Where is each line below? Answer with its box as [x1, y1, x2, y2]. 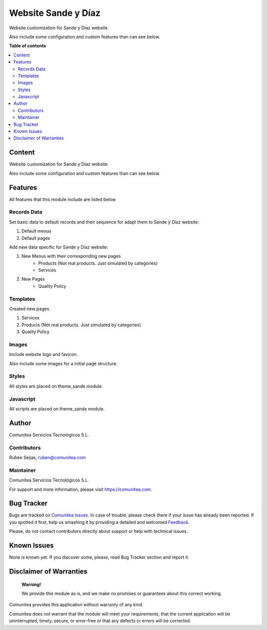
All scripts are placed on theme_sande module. [9, 406, 105, 411]
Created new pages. [9, 306, 50, 312]
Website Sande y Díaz [9, 7, 101, 18]
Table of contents [9, 43, 46, 49]
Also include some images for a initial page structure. [9, 360, 118, 366]
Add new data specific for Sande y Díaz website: [9, 244, 108, 250]
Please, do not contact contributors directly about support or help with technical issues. [9, 528, 188, 534]
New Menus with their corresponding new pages [21, 253, 121, 259]
